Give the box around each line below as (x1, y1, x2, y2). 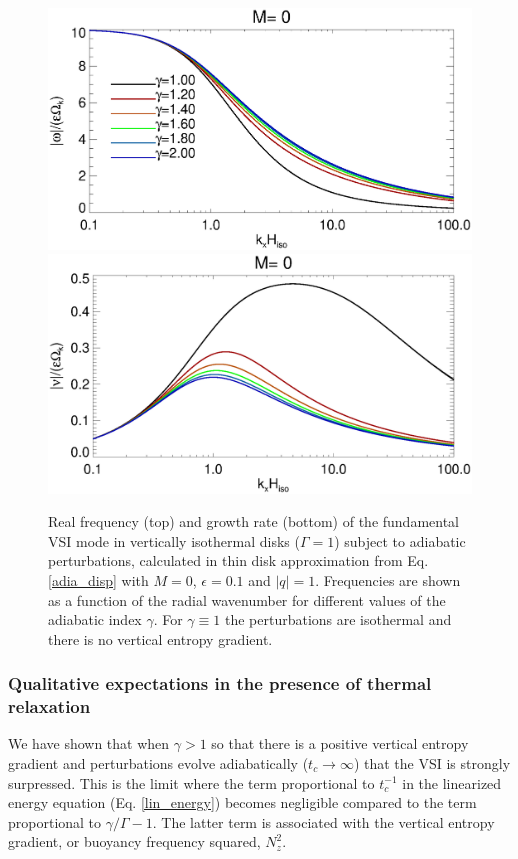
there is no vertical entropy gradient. (48, 628, 273, 649)
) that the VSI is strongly (353, 753, 511, 774)
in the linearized (402, 772, 502, 793)
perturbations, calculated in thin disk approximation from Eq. (48, 550, 429, 571)
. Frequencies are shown (315, 569, 461, 590)
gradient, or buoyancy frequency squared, (8, 831, 261, 852)
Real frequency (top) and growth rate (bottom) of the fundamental (48, 511, 460, 532)
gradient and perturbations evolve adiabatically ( (8, 753, 309, 774)
